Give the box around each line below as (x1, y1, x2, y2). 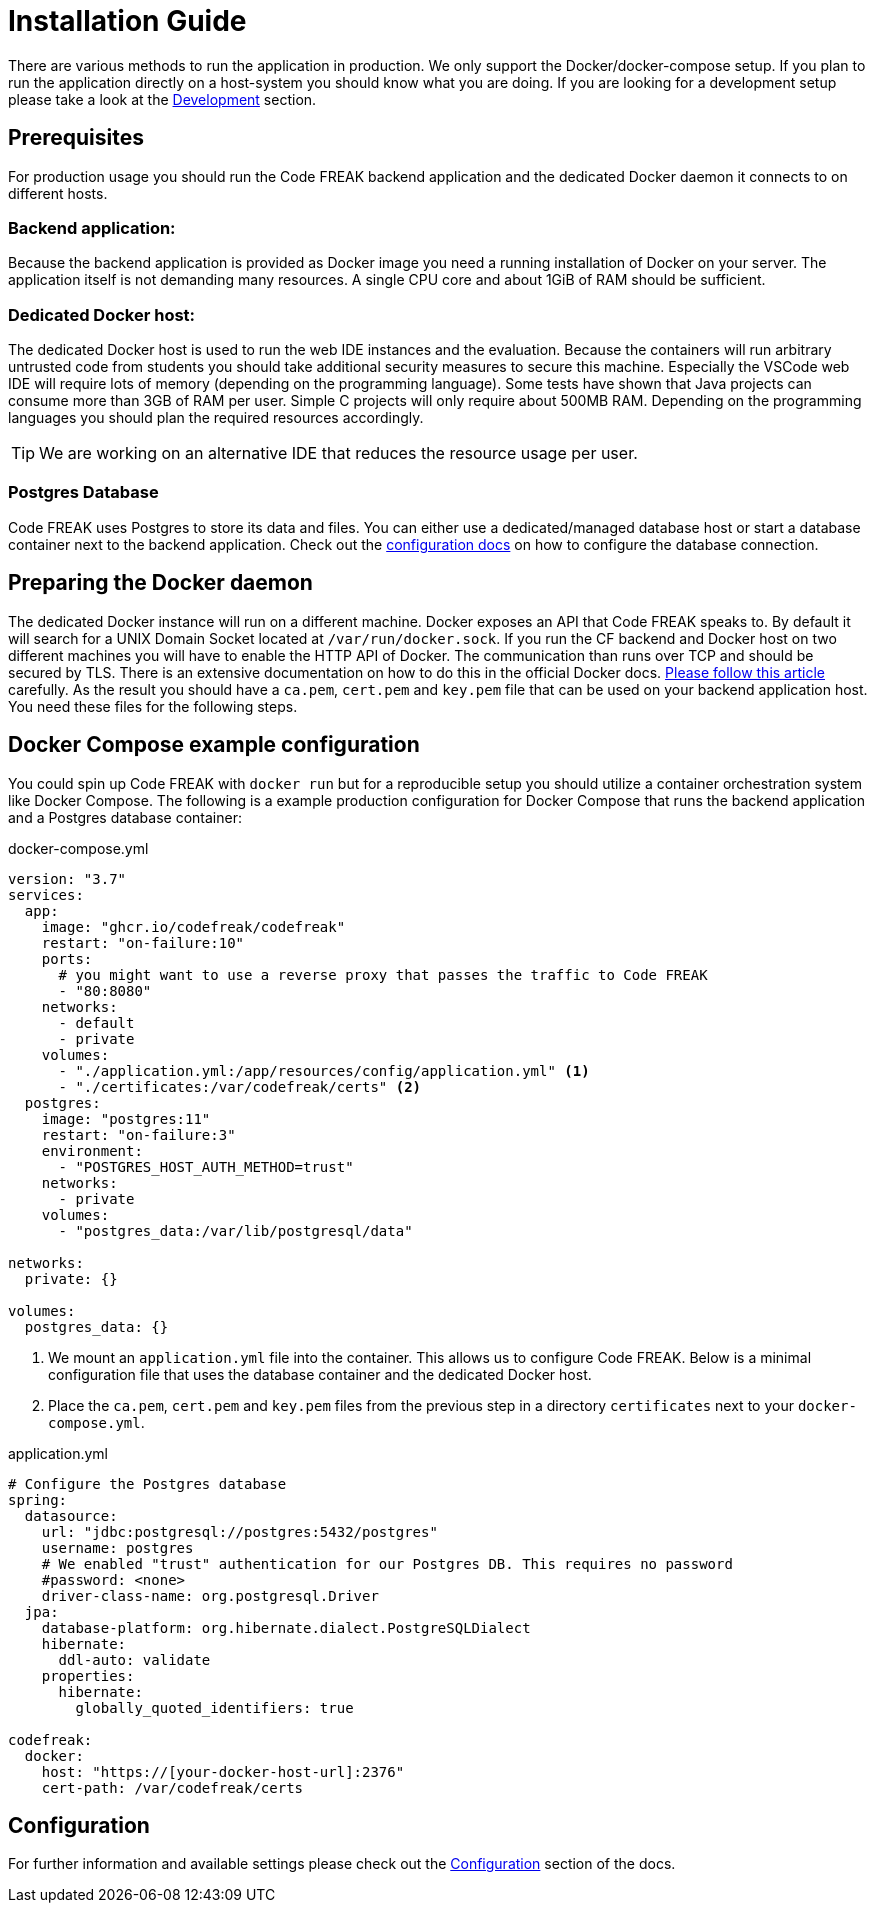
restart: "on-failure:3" (41, 1126, 236, 1143)
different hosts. (8, 184, 108, 202)
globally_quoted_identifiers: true (75, 1699, 354, 1716)
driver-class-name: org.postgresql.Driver (41, 1587, 379, 1604)
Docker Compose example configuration (8, 732, 420, 758)
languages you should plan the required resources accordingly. (8, 409, 424, 427)
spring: (8, 1491, 68, 1508)
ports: (41, 950, 93, 967)
